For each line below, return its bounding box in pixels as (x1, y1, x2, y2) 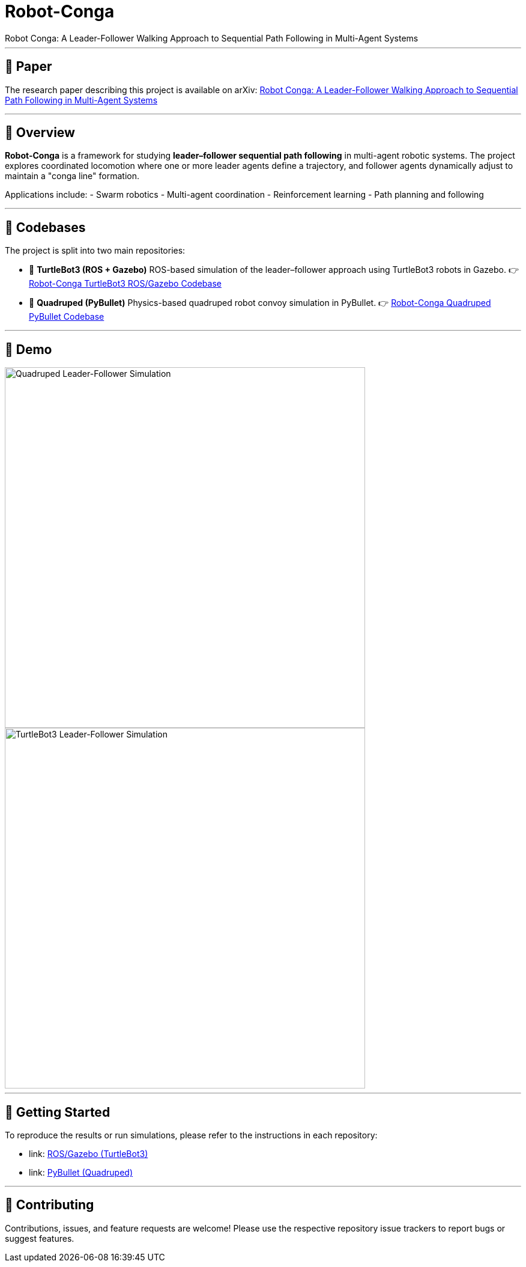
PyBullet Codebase (29, 311, 104, 322)
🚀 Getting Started (5, 1104, 110, 1120)
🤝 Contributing (5, 1197, 94, 1213)
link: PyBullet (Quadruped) (29, 1167, 133, 1177)
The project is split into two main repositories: (5, 245, 186, 256)
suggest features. (5, 1233, 74, 1244)
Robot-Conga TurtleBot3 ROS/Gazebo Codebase (29, 278, 222, 289)
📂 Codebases (5, 219, 86, 235)
